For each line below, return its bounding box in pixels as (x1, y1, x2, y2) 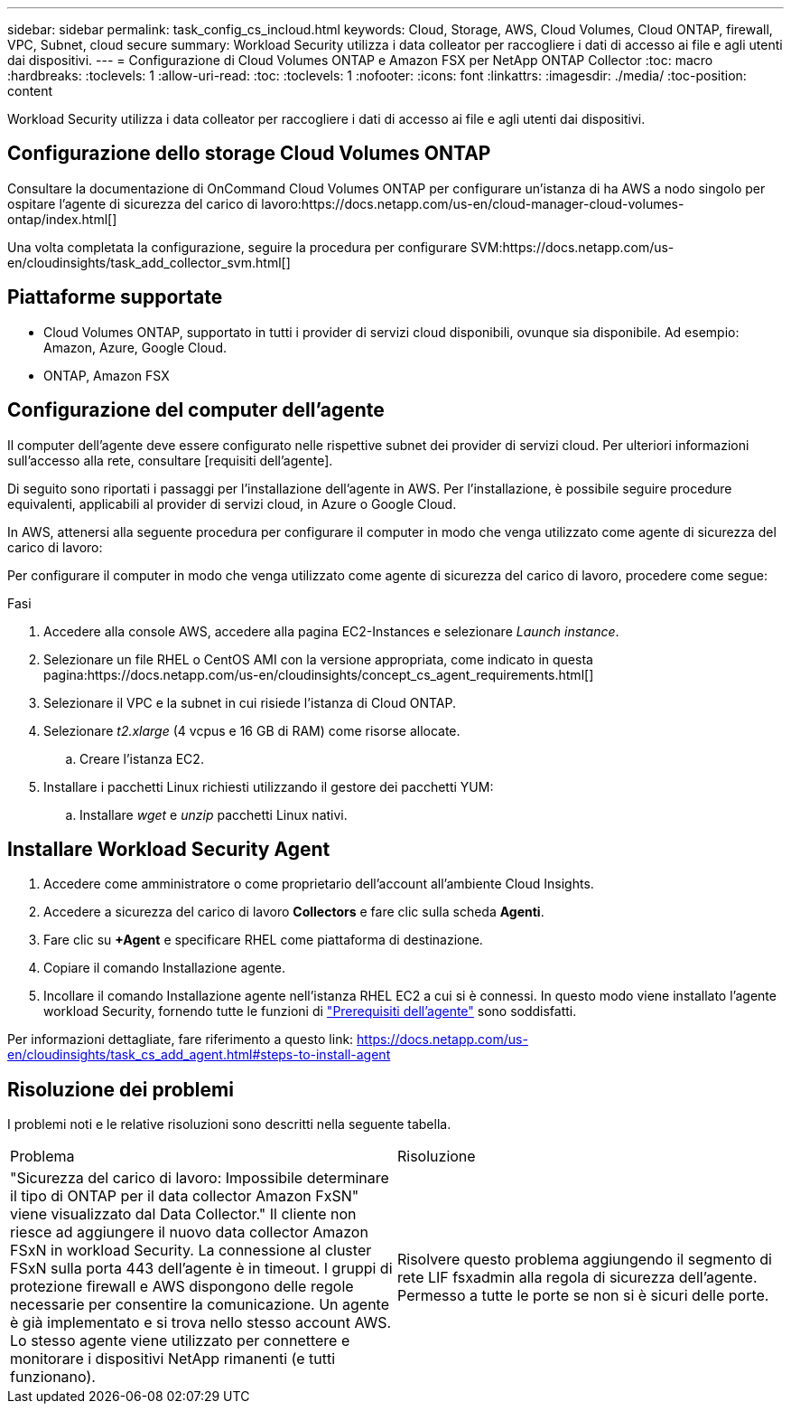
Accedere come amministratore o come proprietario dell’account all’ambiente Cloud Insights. (43, 876, 594, 892)
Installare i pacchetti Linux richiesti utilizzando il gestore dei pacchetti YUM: (43, 778, 494, 795)
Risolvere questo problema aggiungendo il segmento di (397, 1250, 772, 1269)
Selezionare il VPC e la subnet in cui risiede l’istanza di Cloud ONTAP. (43, 694, 456, 710)
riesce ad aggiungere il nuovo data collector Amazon (10, 1223, 368, 1242)
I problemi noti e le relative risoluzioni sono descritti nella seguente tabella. (7, 1116, 451, 1133)
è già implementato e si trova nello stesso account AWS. (10, 1313, 392, 1332)
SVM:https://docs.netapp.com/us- (470, 239, 675, 255)
